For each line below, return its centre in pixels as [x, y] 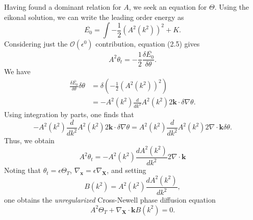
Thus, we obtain [29, 140]
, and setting [127, 170]
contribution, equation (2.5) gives [148, 44]
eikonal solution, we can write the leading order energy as [94, 17]
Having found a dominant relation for [63, 7]
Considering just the [36, 44]
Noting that [22, 170]
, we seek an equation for [168, 7]
